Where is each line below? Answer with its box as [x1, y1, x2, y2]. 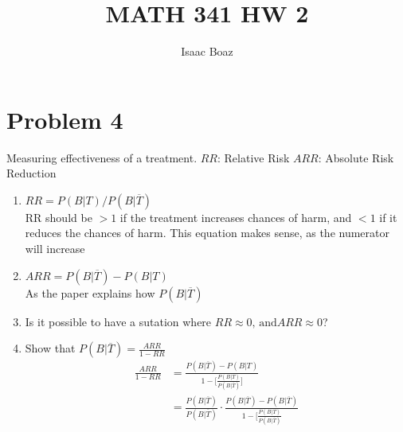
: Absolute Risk [318, 149, 394, 165]
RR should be [25, 208, 92, 225]
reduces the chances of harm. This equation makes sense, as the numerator [25, 224, 389, 241]
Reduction [6, 165, 57, 181]
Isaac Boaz [181, 43, 233, 60]
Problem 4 [6, 103, 123, 135]
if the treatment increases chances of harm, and [119, 208, 352, 225]
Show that [25, 340, 76, 356]
